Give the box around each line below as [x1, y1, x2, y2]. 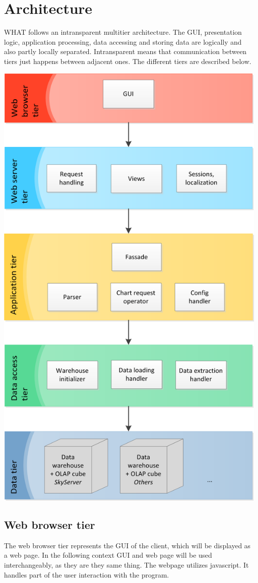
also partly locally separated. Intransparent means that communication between [4, 46, 247, 57]
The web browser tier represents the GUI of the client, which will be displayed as [4, 540, 251, 550]
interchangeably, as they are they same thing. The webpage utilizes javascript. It [4, 560, 249, 570]
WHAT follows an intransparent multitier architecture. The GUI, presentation [4, 27, 242, 37]
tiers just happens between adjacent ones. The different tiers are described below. [4, 56, 252, 66]
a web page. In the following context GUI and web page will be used [4, 550, 212, 560]
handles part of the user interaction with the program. [4, 569, 169, 580]
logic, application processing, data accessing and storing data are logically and [4, 36, 242, 47]
